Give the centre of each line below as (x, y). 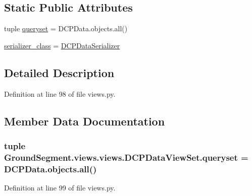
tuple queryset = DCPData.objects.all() (66, 28)
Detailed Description (59, 72)
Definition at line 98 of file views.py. (60, 93)
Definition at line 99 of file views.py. (60, 188)
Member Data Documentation (85, 121)
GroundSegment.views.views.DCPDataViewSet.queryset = (126, 157)
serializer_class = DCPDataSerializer (62, 45)
